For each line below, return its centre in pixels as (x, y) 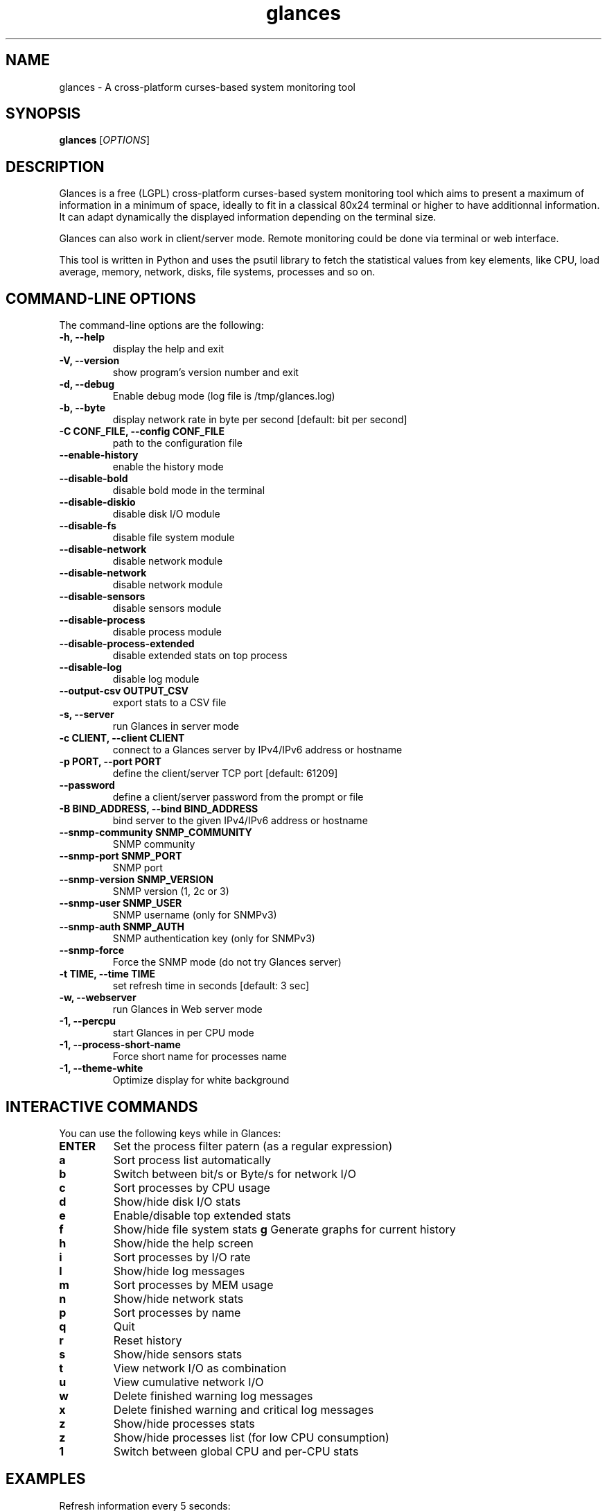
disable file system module (174, 538)
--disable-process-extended (127, 644)
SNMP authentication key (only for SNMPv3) (214, 939)
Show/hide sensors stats (178, 1354)
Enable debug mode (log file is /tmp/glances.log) (224, 396)
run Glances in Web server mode (187, 1009)
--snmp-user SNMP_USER (121, 903)
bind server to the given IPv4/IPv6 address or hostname (240, 821)
